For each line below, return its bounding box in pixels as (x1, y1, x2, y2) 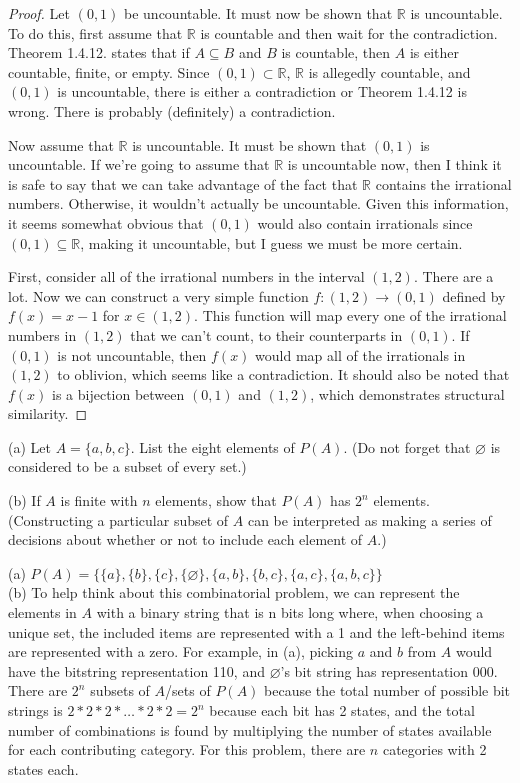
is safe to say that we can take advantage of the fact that (8, 173, 358, 194)
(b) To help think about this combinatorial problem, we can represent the (8, 582, 460, 603)
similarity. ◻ (8, 403, 88, 424)
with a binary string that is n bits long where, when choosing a (96, 602, 484, 623)
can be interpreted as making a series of (247, 509, 492, 530)
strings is (8, 700, 63, 720)
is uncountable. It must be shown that (132, 134, 367, 155)
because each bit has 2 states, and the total (209, 700, 475, 720)
